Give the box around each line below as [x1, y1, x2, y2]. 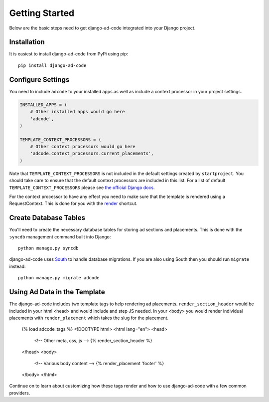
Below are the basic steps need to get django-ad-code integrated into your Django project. [9, 25, 196, 31]
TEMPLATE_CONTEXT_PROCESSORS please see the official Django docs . [9, 185, 155, 191]
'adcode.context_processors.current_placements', [30, 151, 154, 157]
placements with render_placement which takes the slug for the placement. [9, 315, 169, 321]
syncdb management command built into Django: [9, 233, 111, 239]
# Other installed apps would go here [30, 109, 125, 115]
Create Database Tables [9, 213, 86, 222]
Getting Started [9, 7, 75, 18]
